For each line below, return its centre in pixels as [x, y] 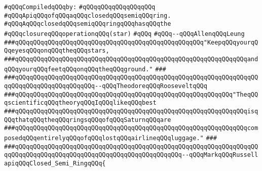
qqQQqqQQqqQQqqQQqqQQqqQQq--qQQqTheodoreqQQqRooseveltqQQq [106, 86]
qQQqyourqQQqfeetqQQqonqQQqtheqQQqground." [79, 69]
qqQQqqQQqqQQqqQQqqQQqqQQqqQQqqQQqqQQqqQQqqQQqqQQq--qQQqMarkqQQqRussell [131, 155]
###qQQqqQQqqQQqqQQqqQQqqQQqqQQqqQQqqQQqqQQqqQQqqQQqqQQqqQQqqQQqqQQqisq [131, 111]
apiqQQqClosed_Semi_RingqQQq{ [55, 163]
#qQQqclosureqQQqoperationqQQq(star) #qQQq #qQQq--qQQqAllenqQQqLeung [124, 34]
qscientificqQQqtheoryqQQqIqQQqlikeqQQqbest [80, 103]
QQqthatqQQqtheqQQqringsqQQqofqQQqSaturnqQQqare [88, 120]
